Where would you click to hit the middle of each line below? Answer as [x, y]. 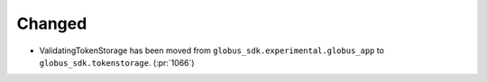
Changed [52, 23]
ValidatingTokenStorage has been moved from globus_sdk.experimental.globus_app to [212, 50]
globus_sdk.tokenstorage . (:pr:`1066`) [117, 62]
